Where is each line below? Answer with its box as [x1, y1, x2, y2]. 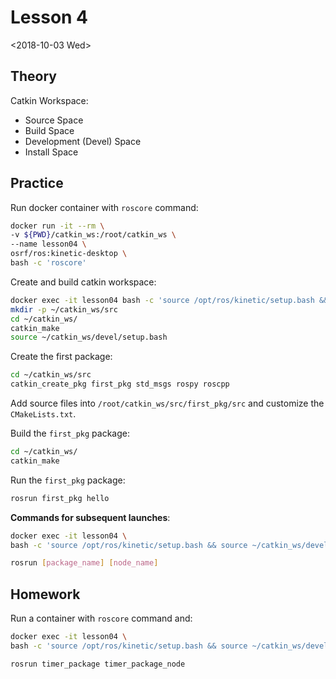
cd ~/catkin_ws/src [10, 370, 92, 380]
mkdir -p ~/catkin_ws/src [10, 304, 118, 315]
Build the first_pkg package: [10, 427, 130, 440]
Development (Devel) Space [24, 135, 142, 147]
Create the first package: [10, 351, 113, 363]
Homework [10, 586, 81, 603]
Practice [10, 175, 64, 192]
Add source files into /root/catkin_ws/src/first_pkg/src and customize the [10, 397, 325, 410]
